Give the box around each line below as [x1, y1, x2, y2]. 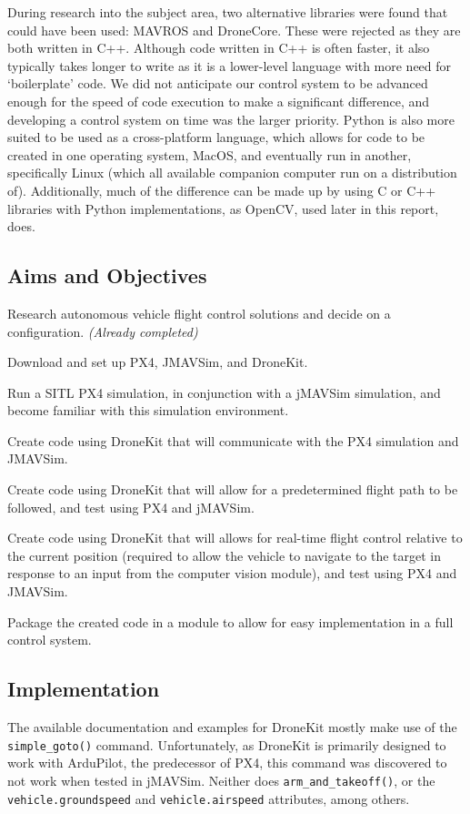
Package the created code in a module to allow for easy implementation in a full [7, 612, 454, 631]
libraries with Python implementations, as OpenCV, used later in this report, [7, 198, 439, 218]
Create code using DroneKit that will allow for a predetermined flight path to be [7, 480, 458, 499]
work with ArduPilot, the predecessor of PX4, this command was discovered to [7, 753, 447, 772]
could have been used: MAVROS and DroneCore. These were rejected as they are [7, 20, 461, 39]
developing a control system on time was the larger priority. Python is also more [7, 109, 455, 128]
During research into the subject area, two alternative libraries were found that [7, 3, 448, 21]
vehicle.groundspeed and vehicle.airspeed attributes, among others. [7, 789, 410, 808]
